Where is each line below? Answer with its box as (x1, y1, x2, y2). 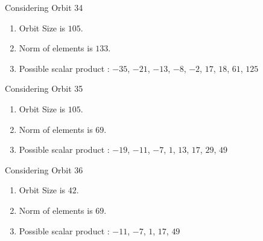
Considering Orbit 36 (5, 163, 83, 176)
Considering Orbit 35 (5, 82, 83, 95)
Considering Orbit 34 (5, 1, 83, 13)
